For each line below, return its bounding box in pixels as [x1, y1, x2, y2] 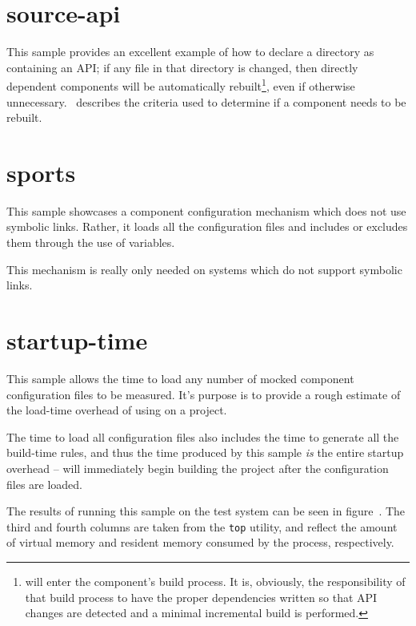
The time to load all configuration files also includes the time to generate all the [6, 428, 399, 445]
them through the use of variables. [6, 234, 175, 251]
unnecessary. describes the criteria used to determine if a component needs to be [6, 93, 406, 110]
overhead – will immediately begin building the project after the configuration [6, 459, 389, 476]
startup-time [6, 324, 148, 357]
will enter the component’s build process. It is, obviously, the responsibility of [25, 572, 406, 589]
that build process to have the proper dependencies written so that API [25, 588, 378, 605]
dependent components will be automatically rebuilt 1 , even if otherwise [6, 75, 355, 94]
